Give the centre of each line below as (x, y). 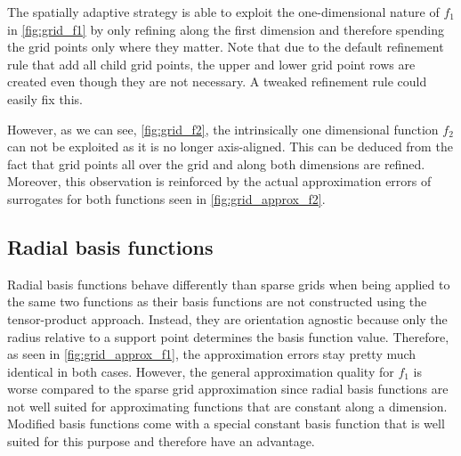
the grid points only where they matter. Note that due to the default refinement (226, 47)
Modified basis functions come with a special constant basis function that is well (226, 423)
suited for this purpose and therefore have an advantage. (161, 441)
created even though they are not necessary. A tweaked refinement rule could (217, 81)
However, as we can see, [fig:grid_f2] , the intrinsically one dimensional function (223, 129)
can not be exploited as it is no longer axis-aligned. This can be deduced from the (230, 147)
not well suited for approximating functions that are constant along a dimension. (227, 406)
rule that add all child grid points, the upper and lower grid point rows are (211, 64)
